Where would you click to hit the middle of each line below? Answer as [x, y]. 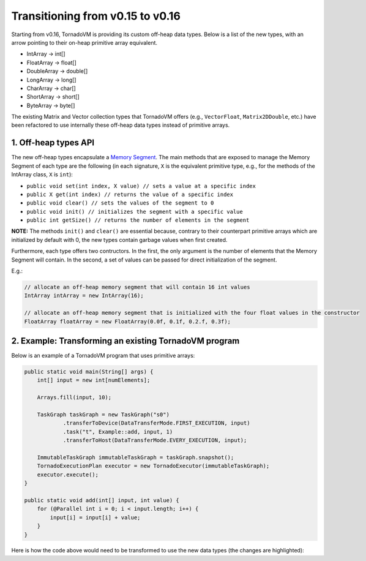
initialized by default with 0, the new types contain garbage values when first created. [119, 239]
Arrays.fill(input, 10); [74, 397]
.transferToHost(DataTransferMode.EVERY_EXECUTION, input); [155, 440]
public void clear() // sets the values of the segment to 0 [120, 203]
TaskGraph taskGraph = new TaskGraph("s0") [103, 415]
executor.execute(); [68, 474]
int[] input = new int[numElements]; [94, 380]
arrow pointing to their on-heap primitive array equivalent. [84, 42]
